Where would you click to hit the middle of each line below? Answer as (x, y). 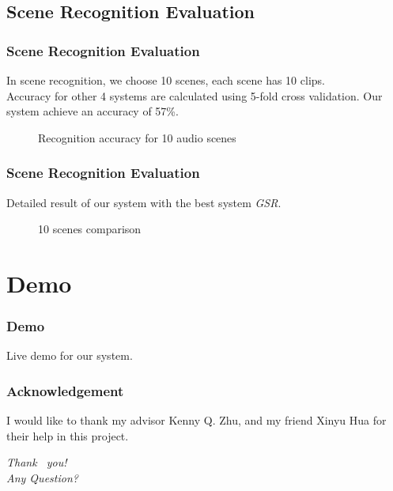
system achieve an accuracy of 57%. (93, 111)
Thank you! (37, 462)
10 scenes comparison (90, 229)
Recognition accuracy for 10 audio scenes (137, 137)
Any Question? (42, 477)
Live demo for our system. (70, 355)
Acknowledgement (65, 390)
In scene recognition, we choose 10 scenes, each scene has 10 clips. (166, 80)
